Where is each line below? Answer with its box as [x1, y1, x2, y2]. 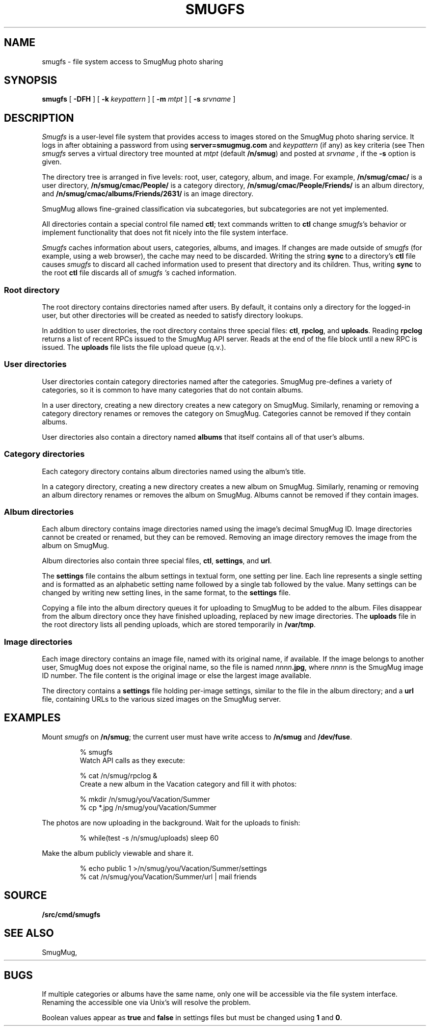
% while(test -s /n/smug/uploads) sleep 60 [80, 833, 219, 842]
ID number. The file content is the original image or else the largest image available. [42, 671, 312, 680]
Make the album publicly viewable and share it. [42, 848, 193, 857]
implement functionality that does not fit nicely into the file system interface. [42, 228, 288, 237]
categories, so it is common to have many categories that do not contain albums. [42, 385, 303, 394]
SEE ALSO [4, 927, 54, 940]
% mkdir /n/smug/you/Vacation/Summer [80, 794, 210, 803]
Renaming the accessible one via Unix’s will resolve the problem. [42, 998, 251, 1007]
